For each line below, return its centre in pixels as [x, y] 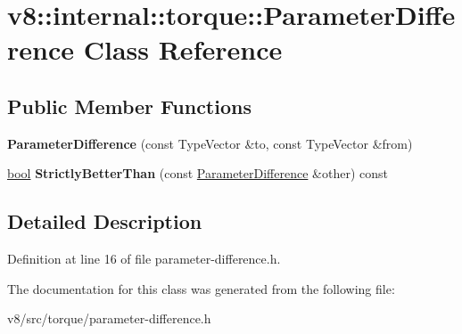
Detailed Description [105, 221]
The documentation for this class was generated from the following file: [201, 288]
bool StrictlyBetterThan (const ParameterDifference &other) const [198, 173]
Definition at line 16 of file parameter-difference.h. [144, 259]
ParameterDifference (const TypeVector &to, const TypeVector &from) [210, 143]
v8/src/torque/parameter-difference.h [109, 318]
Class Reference [183, 49]
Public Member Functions [129, 106]
